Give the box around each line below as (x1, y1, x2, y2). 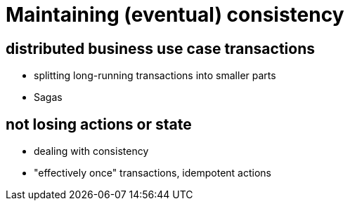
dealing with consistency (34, 145, 149, 158)
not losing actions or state (6, 115, 192, 133)
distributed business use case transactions (6, 39, 316, 57)
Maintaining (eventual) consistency (6, 3, 344, 27)
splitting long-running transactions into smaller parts (34, 69, 276, 82)
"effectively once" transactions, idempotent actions (34, 167, 271, 179)
